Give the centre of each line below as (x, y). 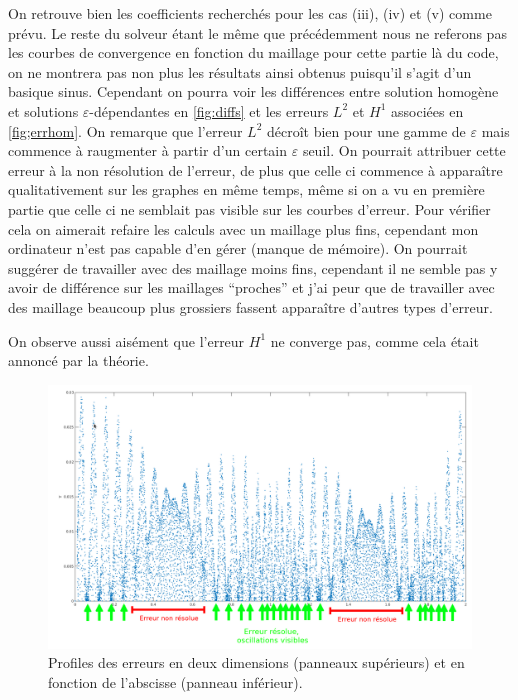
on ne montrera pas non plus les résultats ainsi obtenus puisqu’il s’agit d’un (240, 71)
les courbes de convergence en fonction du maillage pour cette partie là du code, (253, 52)
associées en (427, 110)
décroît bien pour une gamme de (366, 130)
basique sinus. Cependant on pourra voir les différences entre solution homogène (253, 91)
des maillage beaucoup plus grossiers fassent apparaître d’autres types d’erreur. (250, 306)
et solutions (43, 110)
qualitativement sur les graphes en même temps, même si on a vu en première (246, 189)
